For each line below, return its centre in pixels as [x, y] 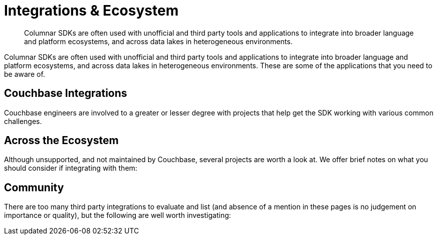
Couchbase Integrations [66, 93]
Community [34, 187]
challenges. [23, 121]
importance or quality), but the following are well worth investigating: [118, 215]
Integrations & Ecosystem [91, 11]
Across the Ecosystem [61, 141]
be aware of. [25, 74]
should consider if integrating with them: [71, 168]
